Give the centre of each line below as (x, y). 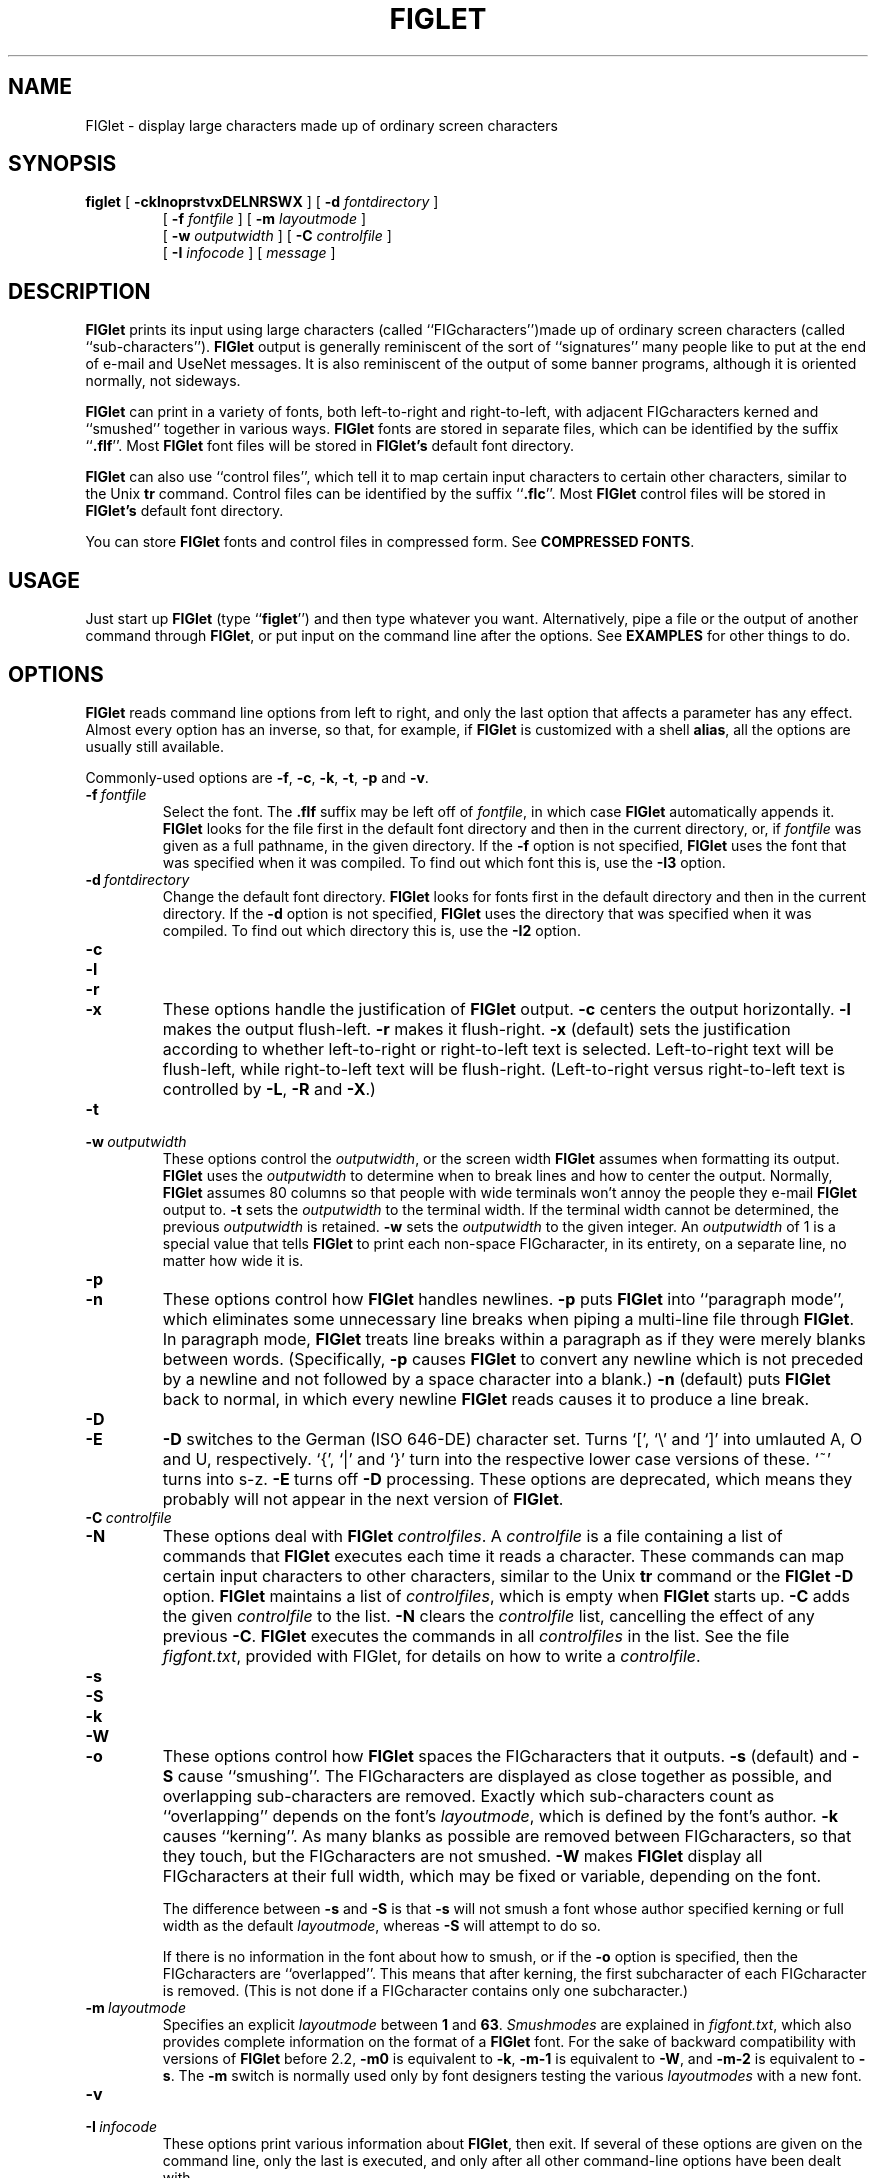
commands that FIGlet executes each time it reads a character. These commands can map (503, 1555)
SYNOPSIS (62, 164)
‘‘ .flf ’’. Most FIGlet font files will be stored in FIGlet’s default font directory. (330, 446)
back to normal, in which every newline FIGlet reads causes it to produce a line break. (486, 1398)
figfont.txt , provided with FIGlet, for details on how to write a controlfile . (431, 1655)
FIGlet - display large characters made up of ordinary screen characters (321, 125)
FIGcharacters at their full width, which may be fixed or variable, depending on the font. (492, 1875)
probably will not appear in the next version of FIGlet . (363, 1498)
